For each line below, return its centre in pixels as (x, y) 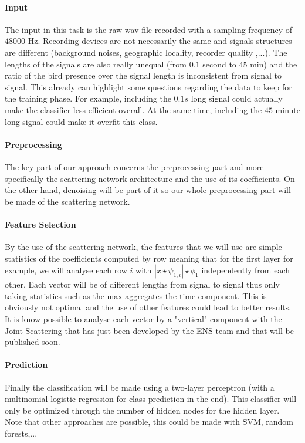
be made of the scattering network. (67, 201)
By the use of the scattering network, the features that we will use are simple (143, 247)
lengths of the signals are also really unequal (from (96, 64)
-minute (286, 109)
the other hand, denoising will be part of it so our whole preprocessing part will (148, 190)
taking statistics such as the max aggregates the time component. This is (136, 295)
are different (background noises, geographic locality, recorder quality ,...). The (146, 52)
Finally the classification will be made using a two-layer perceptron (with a (140, 387)
